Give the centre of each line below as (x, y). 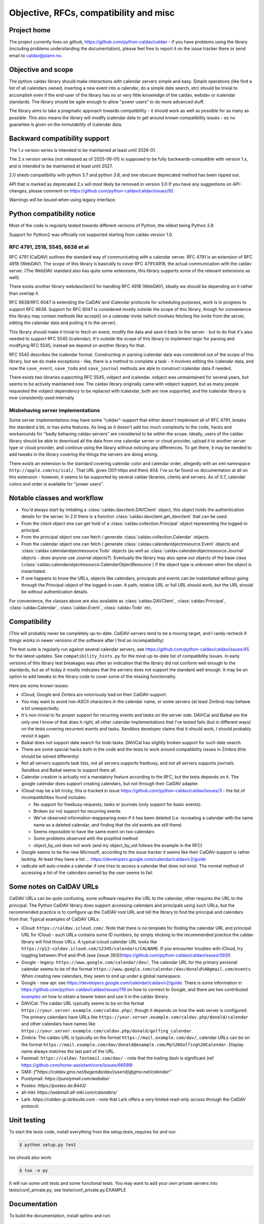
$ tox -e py (34, 1170)
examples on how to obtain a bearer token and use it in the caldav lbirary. (95, 996)
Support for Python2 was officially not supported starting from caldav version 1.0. (91, 235)
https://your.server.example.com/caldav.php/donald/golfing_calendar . (107, 1031)
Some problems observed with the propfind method (86, 838)
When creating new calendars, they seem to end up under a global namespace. (101, 976)
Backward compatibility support (59, 138)
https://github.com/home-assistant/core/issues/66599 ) (77, 1065)
